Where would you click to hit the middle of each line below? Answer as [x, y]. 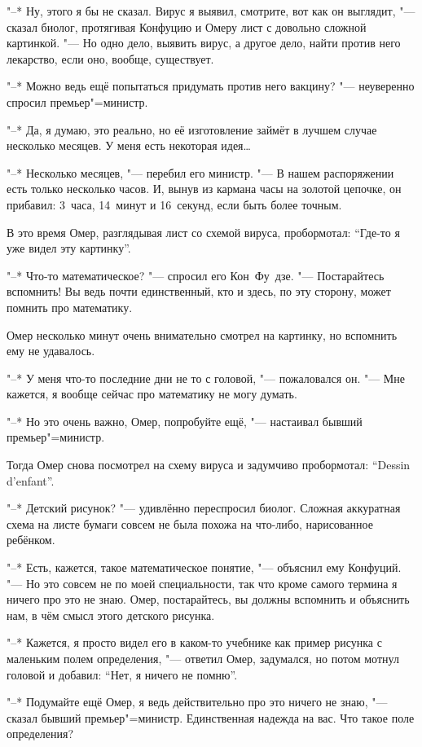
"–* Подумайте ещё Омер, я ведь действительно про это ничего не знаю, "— [197, 702]
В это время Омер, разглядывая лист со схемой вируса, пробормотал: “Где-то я [203, 232]
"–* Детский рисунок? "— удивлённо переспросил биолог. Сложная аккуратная [204, 508]
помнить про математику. [70, 307]
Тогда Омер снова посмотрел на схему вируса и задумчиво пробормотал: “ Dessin [209, 465]
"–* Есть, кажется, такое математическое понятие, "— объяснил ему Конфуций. [204, 567]
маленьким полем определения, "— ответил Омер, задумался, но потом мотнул [203, 658]
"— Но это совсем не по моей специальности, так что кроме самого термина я [202, 583]
